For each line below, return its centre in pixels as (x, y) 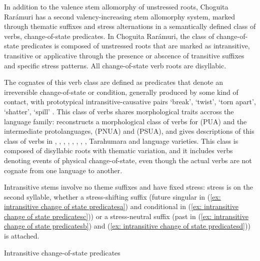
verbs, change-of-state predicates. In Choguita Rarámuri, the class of (109, 36)
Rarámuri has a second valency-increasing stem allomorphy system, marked (120, 16)
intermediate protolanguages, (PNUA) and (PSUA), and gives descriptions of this (129, 131)
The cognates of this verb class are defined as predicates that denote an (114, 82)
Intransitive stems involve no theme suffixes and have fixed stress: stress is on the (128, 187)
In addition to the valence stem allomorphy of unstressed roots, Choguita (116, 6)
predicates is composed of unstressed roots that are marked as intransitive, (135, 46)
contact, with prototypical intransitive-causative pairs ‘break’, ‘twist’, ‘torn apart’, (130, 102)
